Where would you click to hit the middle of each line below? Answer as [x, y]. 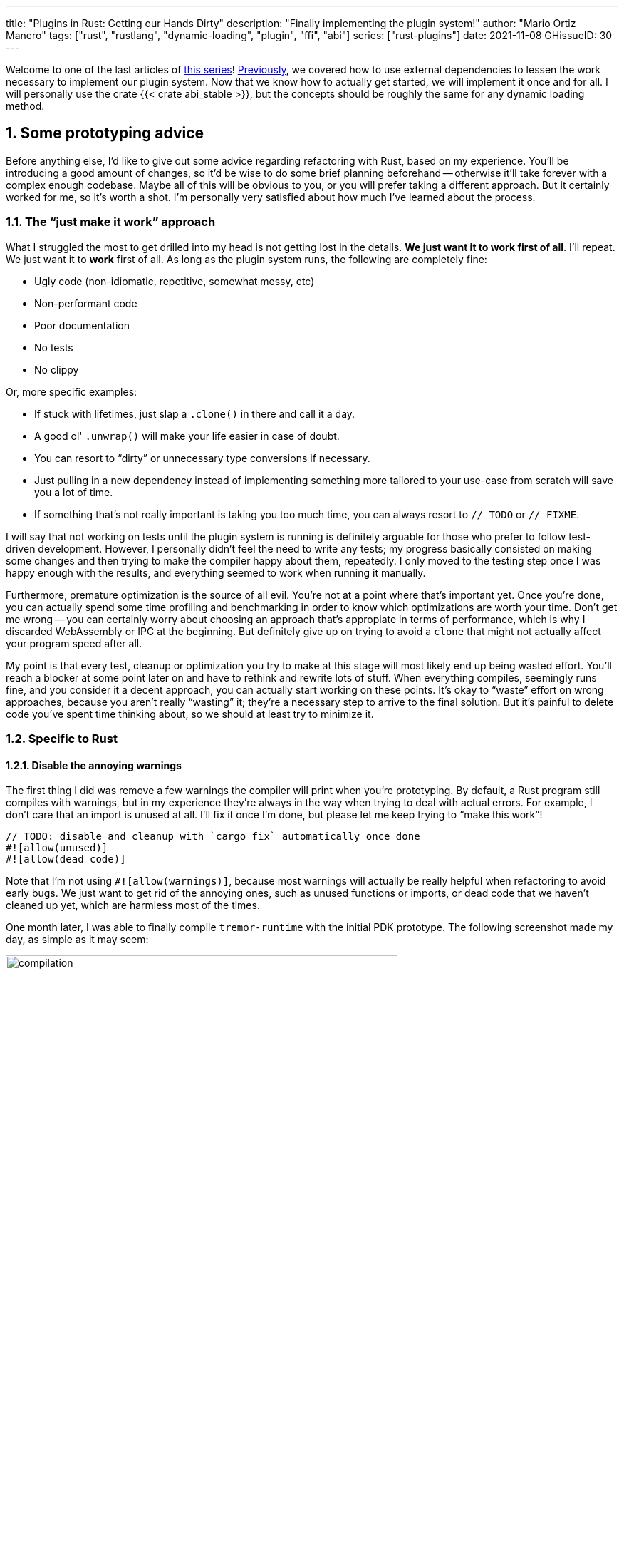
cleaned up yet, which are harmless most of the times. [133, 905]
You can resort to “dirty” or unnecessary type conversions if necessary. [202, 458]
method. [25, 106]
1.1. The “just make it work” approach [111, 222]
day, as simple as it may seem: [77, 940]
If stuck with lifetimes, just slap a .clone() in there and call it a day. [195, 413]
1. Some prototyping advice [105, 133]
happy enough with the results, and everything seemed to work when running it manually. [216, 572]
